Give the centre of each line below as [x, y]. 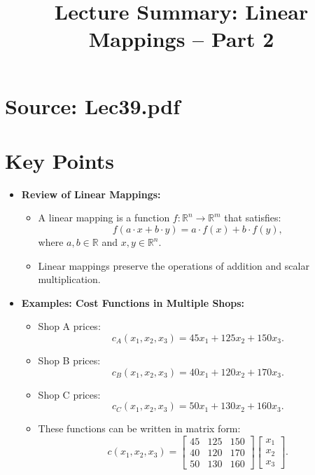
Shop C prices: [69, 394]
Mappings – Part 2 [181, 39]
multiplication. [69, 279]
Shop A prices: [69, 326]
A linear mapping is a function [104, 218]
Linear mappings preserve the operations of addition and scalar [174, 265]
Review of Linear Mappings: [91, 194]
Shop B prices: [69, 360]
